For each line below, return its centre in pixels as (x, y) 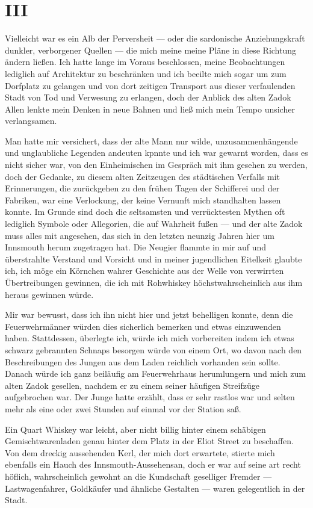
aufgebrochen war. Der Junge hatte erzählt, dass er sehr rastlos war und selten (150, 397)
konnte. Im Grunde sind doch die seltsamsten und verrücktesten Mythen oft (145, 212)
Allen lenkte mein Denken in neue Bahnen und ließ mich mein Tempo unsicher (150, 109)
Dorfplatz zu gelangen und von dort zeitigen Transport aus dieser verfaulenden (150, 85)
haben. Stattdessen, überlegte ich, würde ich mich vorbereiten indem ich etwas (150, 338)
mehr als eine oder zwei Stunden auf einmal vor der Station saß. (123, 408)
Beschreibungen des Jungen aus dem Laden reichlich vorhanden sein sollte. (143, 361)
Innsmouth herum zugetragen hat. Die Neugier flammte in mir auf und (136, 247)
